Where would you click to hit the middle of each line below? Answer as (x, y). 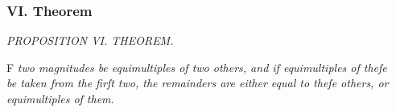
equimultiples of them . (60, 98)
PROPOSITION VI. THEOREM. (90, 40)
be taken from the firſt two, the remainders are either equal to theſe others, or (198, 83)
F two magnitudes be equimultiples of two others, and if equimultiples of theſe (197, 67)
